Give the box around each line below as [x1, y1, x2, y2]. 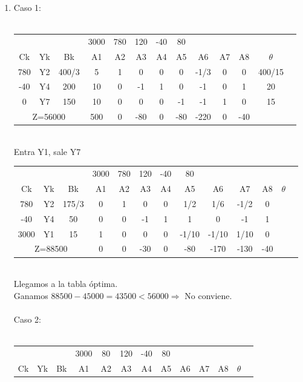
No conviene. [184, 289, 232, 301]
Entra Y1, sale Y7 [13, 145, 81, 157]
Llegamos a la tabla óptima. [13, 277, 118, 290]
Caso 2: [13, 312, 41, 325]
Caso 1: [13, 1, 41, 13]
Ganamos [13, 289, 48, 301]
